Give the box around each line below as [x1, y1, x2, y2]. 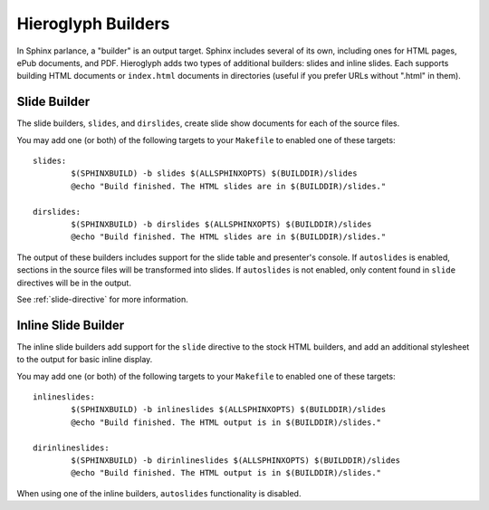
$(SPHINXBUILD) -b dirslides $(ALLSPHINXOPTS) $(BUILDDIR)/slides [71, 218, 372, 229]
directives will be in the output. [16, 277, 131, 288]
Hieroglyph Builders [16, 14, 170, 34]
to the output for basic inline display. [16, 354, 153, 365]
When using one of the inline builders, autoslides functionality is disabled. [16, 487, 302, 498]
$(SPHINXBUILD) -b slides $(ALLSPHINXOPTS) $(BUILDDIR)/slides [71, 168, 358, 178]
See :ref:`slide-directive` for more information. [16, 293, 189, 304]
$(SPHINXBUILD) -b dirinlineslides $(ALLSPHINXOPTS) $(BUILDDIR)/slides [71, 455, 401, 466]
